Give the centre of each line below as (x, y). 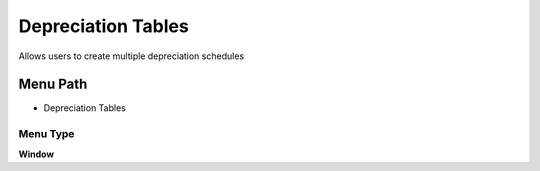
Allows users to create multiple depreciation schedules (131, 56)
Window (36, 154)
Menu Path (53, 84)
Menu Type (46, 134)
